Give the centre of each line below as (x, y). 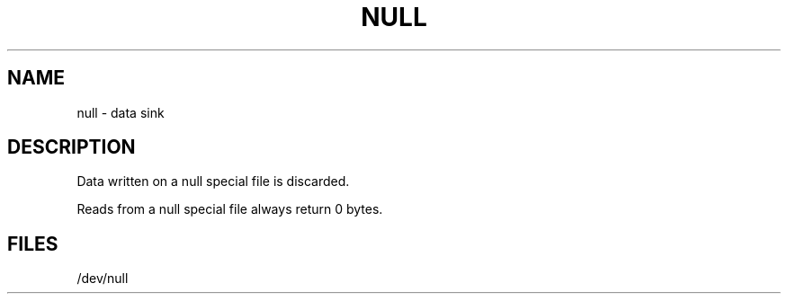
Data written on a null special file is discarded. (213, 181)
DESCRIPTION (72, 147)
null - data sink (121, 112)
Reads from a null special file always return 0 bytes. (230, 209)
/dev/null (103, 279)
